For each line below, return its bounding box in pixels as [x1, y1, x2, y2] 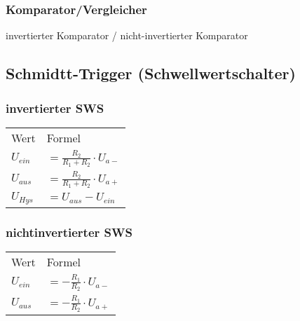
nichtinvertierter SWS [6, 223, 132, 240]
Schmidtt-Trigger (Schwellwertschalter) [6, 62, 296, 84]
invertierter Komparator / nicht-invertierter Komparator [6, 28, 248, 43]
